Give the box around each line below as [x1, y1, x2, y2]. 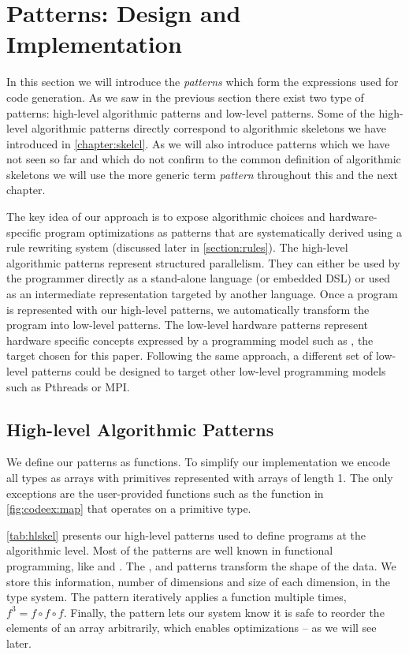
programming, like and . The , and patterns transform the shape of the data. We [6, 557, 396, 574]
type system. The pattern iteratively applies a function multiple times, [6, 589, 347, 605]
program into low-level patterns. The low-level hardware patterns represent [6, 316, 369, 333]
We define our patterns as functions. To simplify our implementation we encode [6, 454, 390, 470]
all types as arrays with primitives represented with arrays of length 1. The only [6, 469, 393, 485]
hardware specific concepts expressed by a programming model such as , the [6, 331, 374, 348]
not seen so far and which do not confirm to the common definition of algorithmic [6, 151, 401, 167]
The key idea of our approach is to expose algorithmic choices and [6, 208, 325, 225]
